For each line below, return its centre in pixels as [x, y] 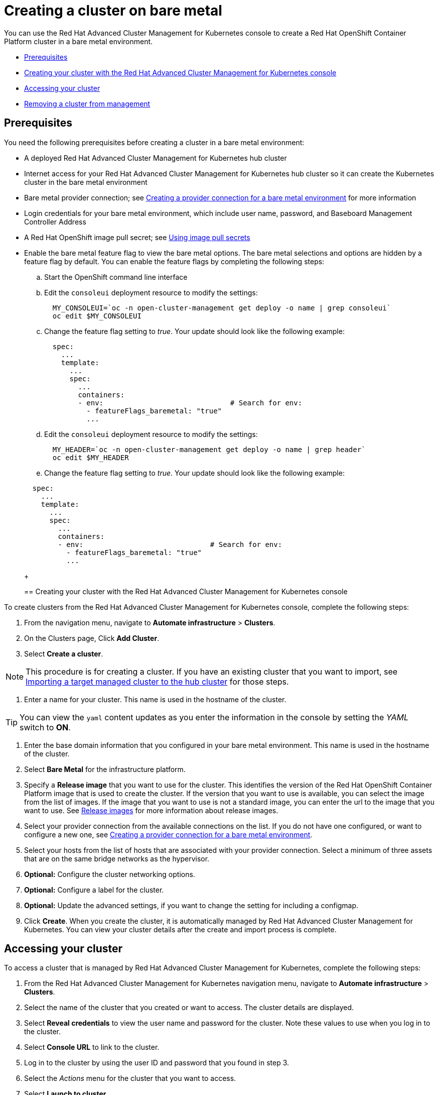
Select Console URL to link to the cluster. [92, 1047]
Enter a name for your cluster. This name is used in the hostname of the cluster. [155, 699]
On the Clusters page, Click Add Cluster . [92, 638]
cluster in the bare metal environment [86, 182]
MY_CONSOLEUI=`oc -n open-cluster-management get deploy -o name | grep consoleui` [222, 308]
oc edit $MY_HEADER [91, 457]
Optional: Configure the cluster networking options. [110, 874]
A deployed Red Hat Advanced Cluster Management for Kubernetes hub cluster [156, 158]
